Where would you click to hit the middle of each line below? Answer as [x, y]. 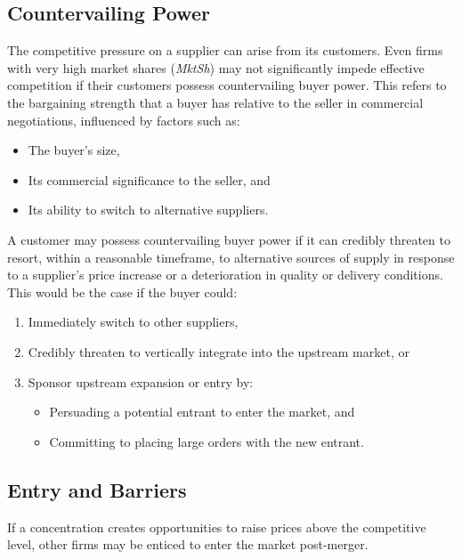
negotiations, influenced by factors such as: [124, 120]
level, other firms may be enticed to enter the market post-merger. [188, 544]
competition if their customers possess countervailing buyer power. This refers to [227, 85]
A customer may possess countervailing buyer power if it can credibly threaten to [229, 239]
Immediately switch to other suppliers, [133, 322]
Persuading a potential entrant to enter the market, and [202, 412]
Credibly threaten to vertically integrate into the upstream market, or [219, 351]
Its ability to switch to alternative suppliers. [148, 210]
